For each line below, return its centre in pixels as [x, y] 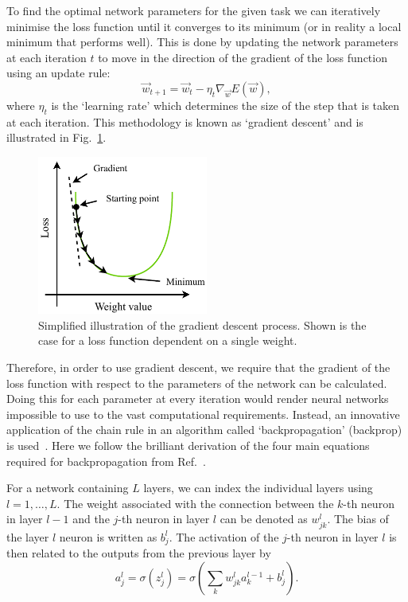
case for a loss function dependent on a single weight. [168, 340]
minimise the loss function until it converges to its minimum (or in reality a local [204, 26]
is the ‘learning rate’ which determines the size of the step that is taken [225, 105]
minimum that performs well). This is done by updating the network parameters [202, 42]
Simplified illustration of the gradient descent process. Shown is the [202, 324]
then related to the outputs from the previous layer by [139, 553]
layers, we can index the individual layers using [258, 488]
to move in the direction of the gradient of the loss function [243, 57]
